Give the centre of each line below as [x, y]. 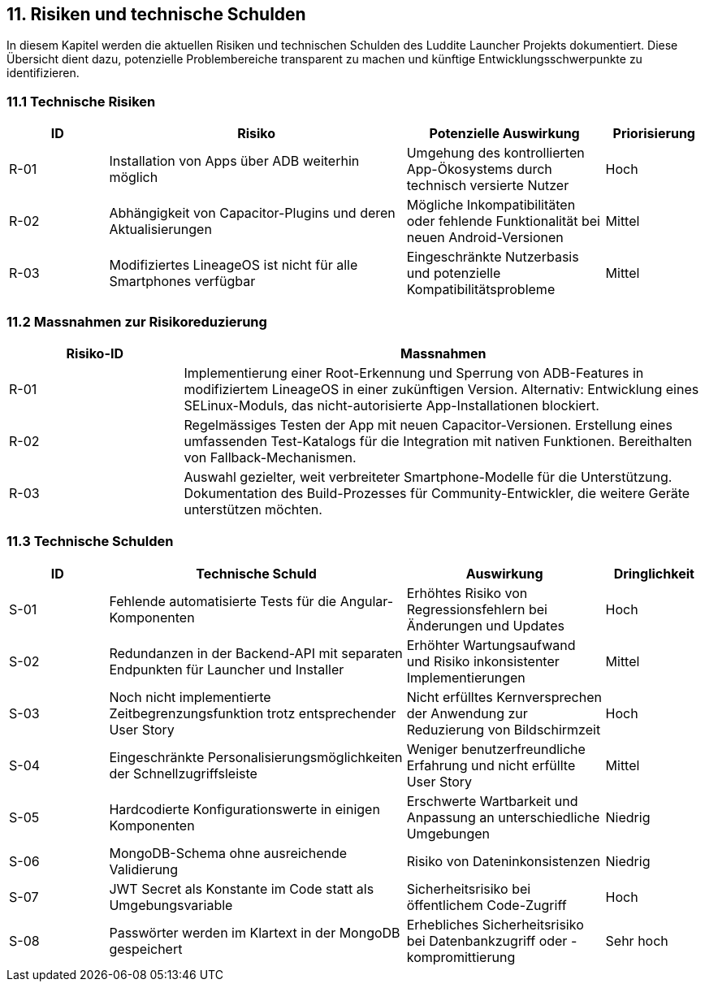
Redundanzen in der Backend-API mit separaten [256, 653]
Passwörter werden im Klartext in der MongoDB [255, 932]
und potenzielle [454, 273]
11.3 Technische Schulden [90, 542]
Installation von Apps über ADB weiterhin [234, 161]
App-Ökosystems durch [479, 169]
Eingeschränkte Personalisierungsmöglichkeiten [256, 757]
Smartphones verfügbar [182, 282]
